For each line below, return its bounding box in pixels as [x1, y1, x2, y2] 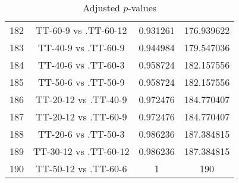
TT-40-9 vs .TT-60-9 [38, 41, 125, 54]
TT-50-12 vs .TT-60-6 [36, 162, 127, 175]
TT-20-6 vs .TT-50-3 [38, 127, 125, 141]
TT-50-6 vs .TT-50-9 [38, 75, 125, 89]
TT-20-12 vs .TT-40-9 [36, 92, 127, 106]
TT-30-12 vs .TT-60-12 [33, 144, 130, 158]
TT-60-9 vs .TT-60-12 [36, 23, 127, 37]
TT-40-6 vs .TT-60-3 [38, 58, 125, 72]
